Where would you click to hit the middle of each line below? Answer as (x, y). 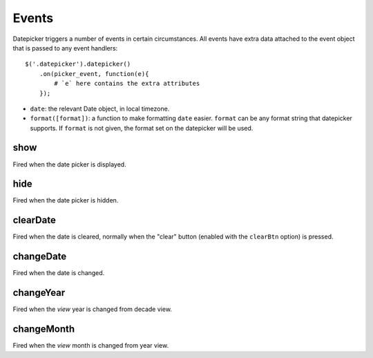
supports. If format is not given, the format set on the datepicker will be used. (142, 128)
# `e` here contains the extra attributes (127, 84)
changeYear (39, 293)
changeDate (40, 257)
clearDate (35, 220)
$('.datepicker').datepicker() (78, 64)
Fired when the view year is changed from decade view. (93, 309)
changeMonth (44, 329)
